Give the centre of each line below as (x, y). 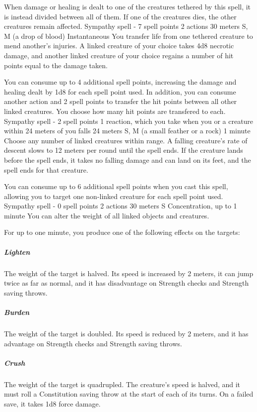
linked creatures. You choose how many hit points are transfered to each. (115, 111)
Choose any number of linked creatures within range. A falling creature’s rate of (126, 140)
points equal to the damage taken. (56, 65)
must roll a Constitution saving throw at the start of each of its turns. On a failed (129, 394)
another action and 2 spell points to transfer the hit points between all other (121, 101)
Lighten (17, 252)
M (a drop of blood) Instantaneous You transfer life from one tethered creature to (128, 36)
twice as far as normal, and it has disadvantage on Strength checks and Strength (127, 283)
